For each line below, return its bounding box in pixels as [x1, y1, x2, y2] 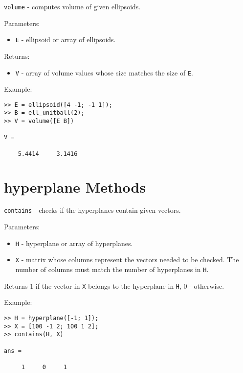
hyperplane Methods [4, 176, 146, 197]
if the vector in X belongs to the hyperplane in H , [35, 280, 181, 291]
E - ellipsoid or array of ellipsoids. [15, 34, 116, 45]
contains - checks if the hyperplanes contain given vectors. [4, 205, 181, 215]
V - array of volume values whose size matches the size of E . [15, 67, 193, 77]
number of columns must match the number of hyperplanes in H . [15, 264, 209, 274]
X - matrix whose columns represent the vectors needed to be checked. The [15, 254, 239, 265]
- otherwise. [189, 280, 224, 291]
